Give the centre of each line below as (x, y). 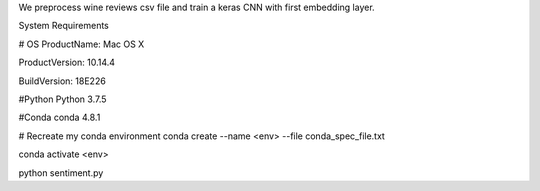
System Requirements (63, 26)
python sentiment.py (61, 172)
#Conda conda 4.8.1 (59, 117)
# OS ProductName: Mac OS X (81, 44)
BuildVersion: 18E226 (62, 81)
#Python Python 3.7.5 (62, 99)
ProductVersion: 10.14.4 (66, 62)
